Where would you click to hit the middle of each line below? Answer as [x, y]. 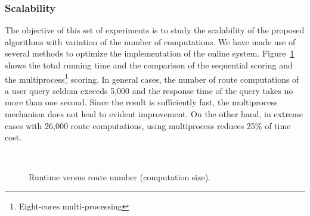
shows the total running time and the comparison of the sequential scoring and [149, 65]
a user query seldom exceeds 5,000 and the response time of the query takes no [149, 90]
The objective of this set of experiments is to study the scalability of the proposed [155, 30]
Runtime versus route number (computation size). [120, 177]
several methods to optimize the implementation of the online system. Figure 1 [150, 53]
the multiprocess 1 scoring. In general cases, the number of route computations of [152, 78]
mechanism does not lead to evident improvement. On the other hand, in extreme [154, 114]
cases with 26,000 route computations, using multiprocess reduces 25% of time [148, 125]
